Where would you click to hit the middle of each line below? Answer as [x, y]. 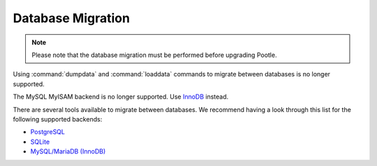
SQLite [40, 142]
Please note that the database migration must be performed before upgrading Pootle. [154, 55]
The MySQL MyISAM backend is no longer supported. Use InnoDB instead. [121, 97]
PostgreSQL [48, 132]
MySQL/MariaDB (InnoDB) [68, 151]
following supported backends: [58, 119]
